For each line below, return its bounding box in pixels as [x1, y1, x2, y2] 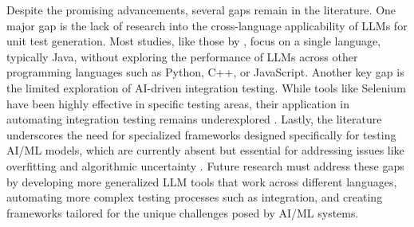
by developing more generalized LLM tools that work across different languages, [6, 173, 397, 190]
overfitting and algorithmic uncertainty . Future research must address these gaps [6, 157, 404, 174]
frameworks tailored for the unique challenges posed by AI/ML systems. [6, 204, 359, 221]
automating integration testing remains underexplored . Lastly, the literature [6, 111, 382, 127]
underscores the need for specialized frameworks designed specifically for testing [6, 126, 396, 143]
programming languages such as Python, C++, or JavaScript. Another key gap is [6, 64, 404, 80]
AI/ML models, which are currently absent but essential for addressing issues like [6, 142, 404, 159]
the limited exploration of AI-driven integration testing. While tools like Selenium [6, 79, 406, 96]
